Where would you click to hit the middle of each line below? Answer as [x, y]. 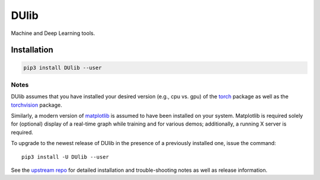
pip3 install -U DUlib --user [65, 157]
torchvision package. [36, 105]
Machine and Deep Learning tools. [53, 33]
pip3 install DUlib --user [63, 67]
